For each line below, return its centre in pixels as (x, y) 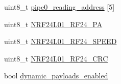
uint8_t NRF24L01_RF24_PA (53, 24)
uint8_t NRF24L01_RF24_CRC (56, 58)
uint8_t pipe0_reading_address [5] (59, 7)
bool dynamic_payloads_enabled (56, 76)
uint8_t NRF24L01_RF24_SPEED (60, 41)
